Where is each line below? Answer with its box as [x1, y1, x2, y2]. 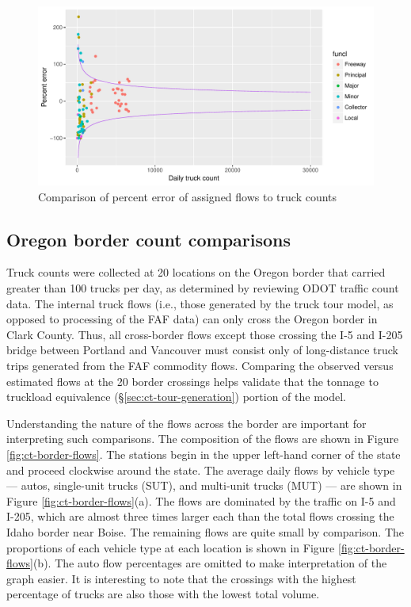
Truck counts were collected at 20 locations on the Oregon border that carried [6, 264, 386, 281]
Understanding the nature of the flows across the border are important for [6, 414, 367, 431]
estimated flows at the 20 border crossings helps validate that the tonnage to [6, 372, 379, 389]
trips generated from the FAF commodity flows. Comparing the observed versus [6, 357, 394, 374]
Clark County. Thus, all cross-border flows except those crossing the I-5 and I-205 [6, 326, 403, 342]
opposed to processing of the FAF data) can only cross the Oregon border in [6, 311, 378, 327]
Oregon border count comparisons [6, 227, 291, 251]
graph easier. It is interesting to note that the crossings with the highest [6, 570, 356, 586]
